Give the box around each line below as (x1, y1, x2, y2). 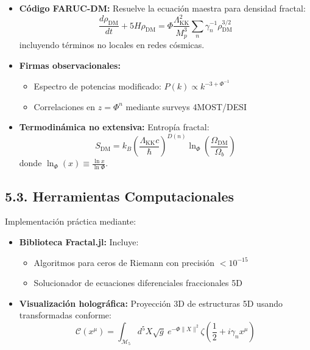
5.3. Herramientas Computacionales (5, 186, 234, 205)
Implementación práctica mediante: (5, 215, 136, 228)
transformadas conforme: (19, 309, 111, 321)
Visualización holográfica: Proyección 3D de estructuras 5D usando (19, 296, 283, 309)
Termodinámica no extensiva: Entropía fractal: (19, 121, 210, 133)
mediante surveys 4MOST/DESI (125, 100, 247, 113)
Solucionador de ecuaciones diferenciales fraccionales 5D (33, 276, 242, 289)
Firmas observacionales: (19, 58, 121, 71)
